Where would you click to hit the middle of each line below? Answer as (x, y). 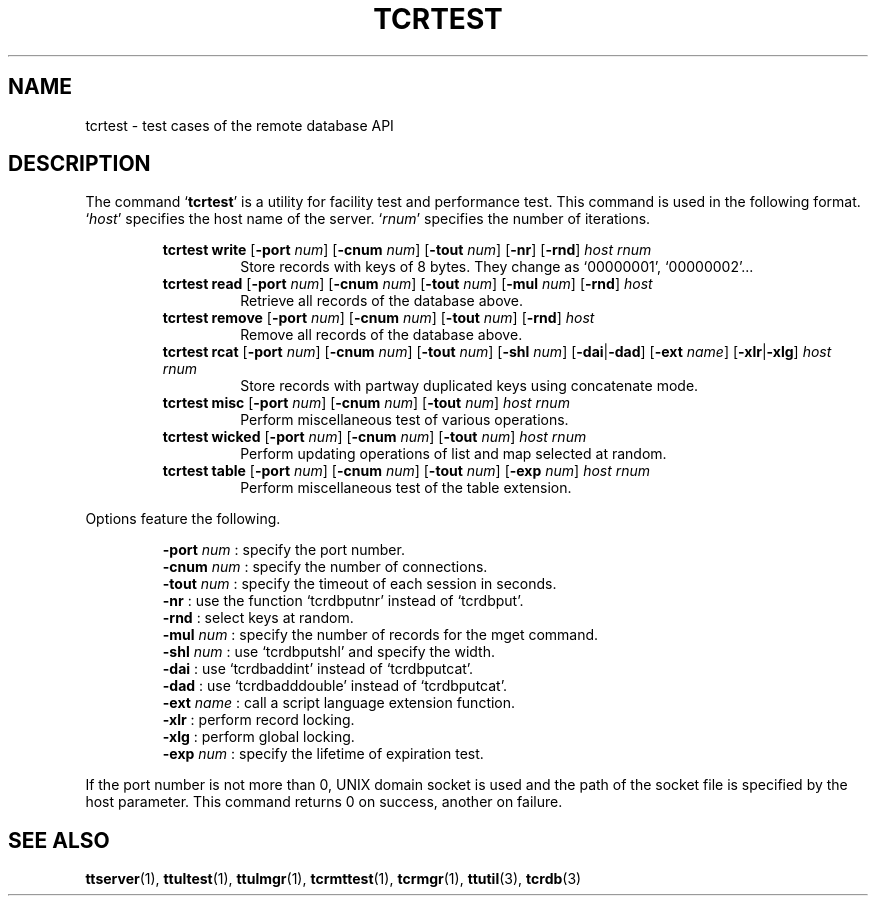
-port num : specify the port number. (283, 550)
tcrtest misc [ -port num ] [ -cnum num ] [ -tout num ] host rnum (366, 403)
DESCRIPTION (79, 164)
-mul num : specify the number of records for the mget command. (380, 635)
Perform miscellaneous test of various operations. (404, 420)
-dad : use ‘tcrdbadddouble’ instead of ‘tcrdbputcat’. (334, 686)
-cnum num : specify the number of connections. (325, 567)
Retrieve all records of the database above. (382, 301)
